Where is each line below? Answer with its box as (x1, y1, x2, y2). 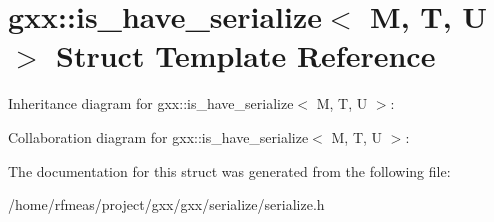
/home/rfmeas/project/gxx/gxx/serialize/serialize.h (8, 194, 325, 215)
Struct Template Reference (56, 35, 436, 76)
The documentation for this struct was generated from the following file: (8, 160, 451, 181)
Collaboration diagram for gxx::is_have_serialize (8, 126, 309, 147)
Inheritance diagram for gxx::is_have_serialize (8, 93, 294, 114)
